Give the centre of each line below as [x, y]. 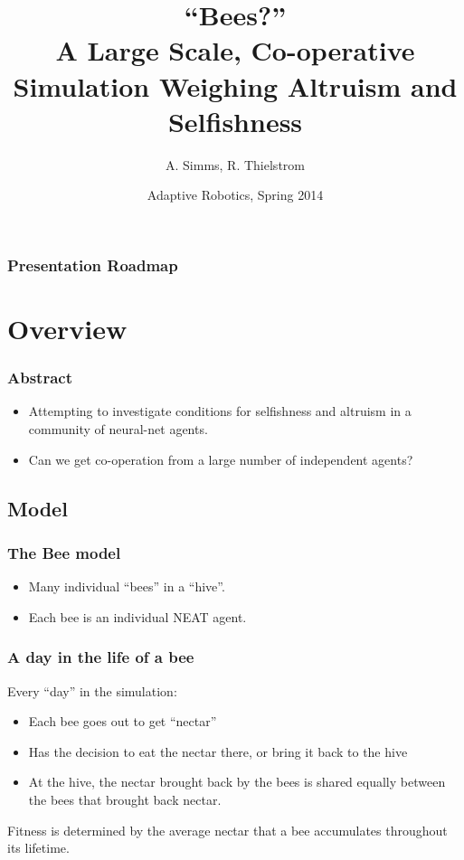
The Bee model [64, 552]
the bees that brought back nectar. [125, 799]
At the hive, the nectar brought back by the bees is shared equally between [237, 782]
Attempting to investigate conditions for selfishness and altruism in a [220, 411]
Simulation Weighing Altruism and [235, 85]
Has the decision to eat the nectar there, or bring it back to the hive [218, 751]
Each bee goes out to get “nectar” [123, 721]
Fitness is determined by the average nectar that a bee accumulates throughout [227, 830]
